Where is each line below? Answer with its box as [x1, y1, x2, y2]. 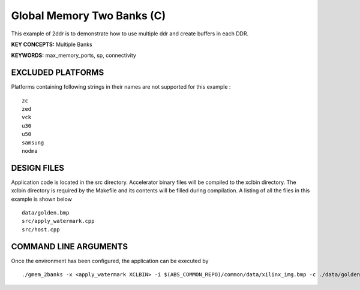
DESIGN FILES [11, 162, 64, 173]
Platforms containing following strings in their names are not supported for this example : [11, 83, 231, 90]
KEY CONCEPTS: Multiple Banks [11, 41, 92, 48]
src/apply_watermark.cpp [22, 217, 95, 225]
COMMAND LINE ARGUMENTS [11, 241, 128, 252]
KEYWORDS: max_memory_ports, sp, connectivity [11, 52, 136, 59]
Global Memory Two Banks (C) [11, 9, 166, 22]
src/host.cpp [22, 226, 60, 233]
